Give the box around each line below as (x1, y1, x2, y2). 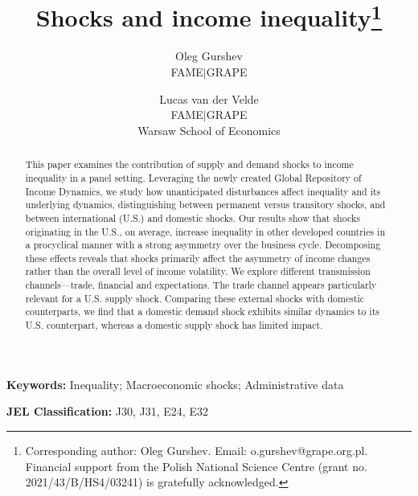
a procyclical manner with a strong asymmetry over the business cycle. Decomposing (25, 238, 381, 252)
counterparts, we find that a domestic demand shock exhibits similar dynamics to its (25, 305, 379, 318)
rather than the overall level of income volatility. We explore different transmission (25, 264, 371, 278)
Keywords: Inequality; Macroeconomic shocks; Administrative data (6, 375, 344, 392)
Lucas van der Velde (159, 90, 259, 107)
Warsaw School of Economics (137, 121, 281, 138)
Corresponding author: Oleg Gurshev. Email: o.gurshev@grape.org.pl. (25, 441, 368, 458)
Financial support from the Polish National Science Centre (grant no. (25, 457, 367, 474)
